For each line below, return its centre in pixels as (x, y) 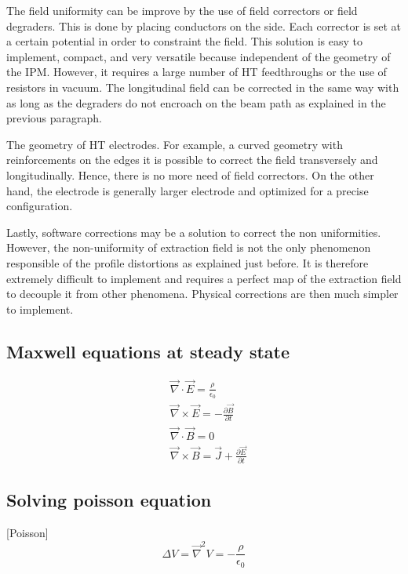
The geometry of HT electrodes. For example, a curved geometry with (175, 144)
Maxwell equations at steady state (148, 351)
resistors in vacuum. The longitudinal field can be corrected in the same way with (203, 87)
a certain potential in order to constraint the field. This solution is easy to (184, 41)
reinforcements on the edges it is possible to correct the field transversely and (192, 160)
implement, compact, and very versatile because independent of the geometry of (199, 56)
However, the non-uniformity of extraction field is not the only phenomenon (189, 247)
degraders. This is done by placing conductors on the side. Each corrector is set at (204, 25)
